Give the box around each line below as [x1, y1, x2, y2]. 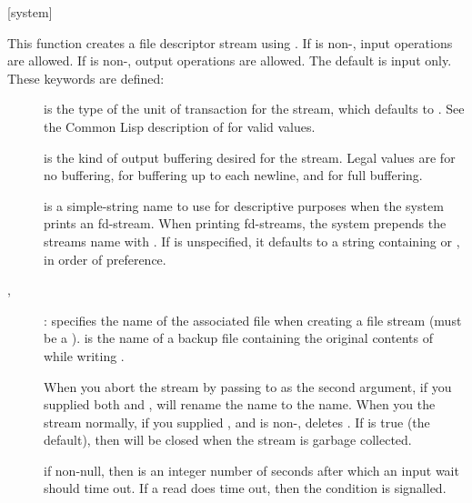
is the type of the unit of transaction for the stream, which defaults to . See [44, 99, 465, 118]
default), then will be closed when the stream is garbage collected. [44, 430, 412, 449]
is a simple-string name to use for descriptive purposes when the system [44, 196, 444, 215]
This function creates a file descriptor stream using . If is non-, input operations [7, 33, 453, 52]
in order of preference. [44, 249, 166, 268]
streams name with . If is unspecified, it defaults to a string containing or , [44, 231, 460, 250]
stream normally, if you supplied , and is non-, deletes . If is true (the [44, 412, 430, 431]
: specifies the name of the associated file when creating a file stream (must [44, 310, 462, 329]
